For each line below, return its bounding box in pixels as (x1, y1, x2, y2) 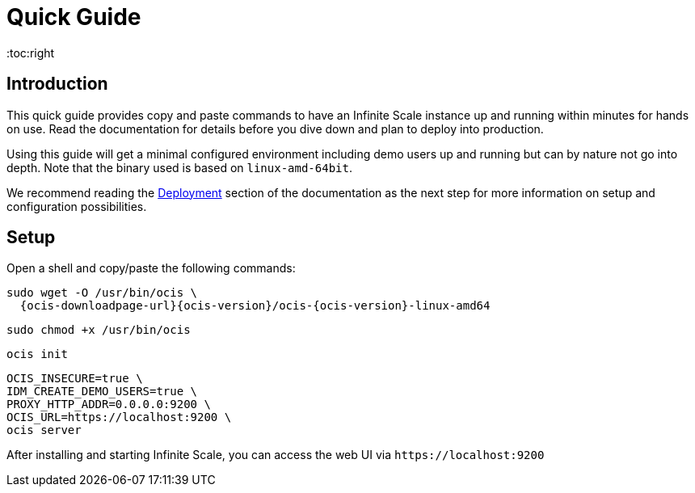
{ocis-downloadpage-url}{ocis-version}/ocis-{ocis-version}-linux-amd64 (19, 299, 491, 313)
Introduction (6, 74, 108, 95)
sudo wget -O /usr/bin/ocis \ (6, 286, 198, 300)
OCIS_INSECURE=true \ (6, 372, 143, 386)
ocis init (6, 348, 68, 361)
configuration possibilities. (6, 199, 147, 213)
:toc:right (6, 45, 55, 60)
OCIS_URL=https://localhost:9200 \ (6, 411, 232, 424)
